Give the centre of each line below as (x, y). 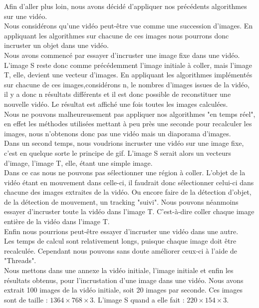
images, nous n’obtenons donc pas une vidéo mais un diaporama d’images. (118, 133)
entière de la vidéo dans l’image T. (57, 221)
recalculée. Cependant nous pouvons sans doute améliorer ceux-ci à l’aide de (121, 250)
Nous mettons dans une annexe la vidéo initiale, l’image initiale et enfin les (119, 270)
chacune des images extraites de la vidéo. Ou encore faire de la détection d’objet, (128, 192)
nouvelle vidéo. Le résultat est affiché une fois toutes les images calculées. (116, 104)
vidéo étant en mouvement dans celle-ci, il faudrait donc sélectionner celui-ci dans (129, 182)
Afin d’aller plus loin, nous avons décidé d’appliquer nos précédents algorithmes (126, 6)
